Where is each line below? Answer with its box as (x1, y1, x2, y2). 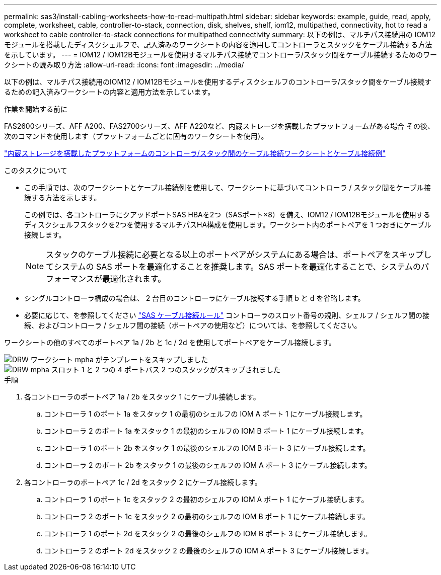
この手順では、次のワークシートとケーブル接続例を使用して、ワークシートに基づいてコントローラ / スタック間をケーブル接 (24, 183, 431, 192)
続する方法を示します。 (24, 193, 101, 202)
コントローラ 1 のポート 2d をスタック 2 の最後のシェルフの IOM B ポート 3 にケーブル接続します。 (44, 529, 372, 538)
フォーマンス (46, 274, 94, 284)
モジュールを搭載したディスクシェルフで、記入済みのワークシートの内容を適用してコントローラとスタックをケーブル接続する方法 (4, 40, 432, 49)
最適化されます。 (102, 274, 166, 284)
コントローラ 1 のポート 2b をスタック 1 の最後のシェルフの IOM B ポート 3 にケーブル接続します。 (44, 444, 370, 452)
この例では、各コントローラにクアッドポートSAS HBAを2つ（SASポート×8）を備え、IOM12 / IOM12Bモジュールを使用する (24, 210, 430, 219)
